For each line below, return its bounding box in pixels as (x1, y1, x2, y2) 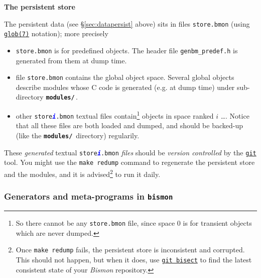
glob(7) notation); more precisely (4, 28, 108, 39)
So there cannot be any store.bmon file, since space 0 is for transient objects (16, 217, 252, 228)
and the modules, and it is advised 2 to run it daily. (4, 167, 161, 179)
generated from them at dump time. (16, 55, 127, 65)
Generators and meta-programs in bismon (4, 190, 173, 203)
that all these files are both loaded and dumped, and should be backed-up (16, 120, 243, 131)
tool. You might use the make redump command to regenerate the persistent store (4, 157, 255, 167)
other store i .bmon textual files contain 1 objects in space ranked (16, 109, 214, 121)
